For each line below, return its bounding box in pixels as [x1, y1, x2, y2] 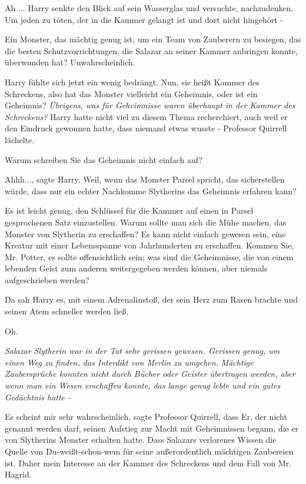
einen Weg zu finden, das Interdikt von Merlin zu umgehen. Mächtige [5, 356, 254, 368]
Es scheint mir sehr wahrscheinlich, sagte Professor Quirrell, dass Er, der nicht [5, 410, 287, 423]
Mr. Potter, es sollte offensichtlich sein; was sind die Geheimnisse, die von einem [5, 250, 294, 263]
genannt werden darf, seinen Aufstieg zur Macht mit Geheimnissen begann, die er [5, 422, 299, 434]
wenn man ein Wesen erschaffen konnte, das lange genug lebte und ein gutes [5, 379, 281, 392]
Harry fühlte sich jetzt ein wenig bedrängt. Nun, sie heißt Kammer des [5, 75, 260, 88]
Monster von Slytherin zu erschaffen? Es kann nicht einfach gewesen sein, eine [5, 227, 286, 240]
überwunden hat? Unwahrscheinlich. [5, 56, 135, 68]
